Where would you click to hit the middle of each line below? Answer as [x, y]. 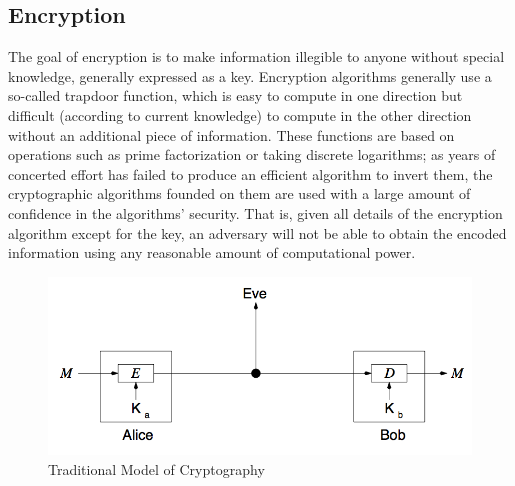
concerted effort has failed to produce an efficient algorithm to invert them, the [250, 173]
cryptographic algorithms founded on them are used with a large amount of [239, 193]
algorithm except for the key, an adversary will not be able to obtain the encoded [257, 232]
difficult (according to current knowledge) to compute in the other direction [240, 114]
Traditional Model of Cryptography [156, 468]
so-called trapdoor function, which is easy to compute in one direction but [235, 95]
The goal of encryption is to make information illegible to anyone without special [256, 56]
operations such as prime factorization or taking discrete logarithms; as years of [252, 154]
